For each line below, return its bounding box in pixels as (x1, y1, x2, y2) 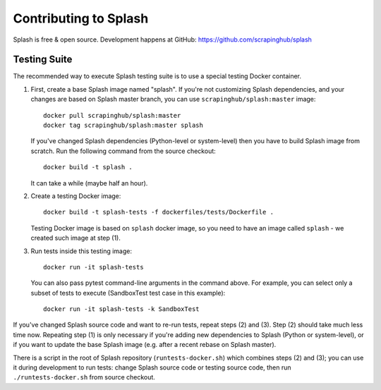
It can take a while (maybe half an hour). (30, 178, 148, 187)
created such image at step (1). (30, 233, 121, 243)
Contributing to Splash (13, 11, 149, 26)
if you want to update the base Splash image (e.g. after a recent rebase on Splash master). (13, 341, 277, 349)
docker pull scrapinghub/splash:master (43, 111, 181, 119)
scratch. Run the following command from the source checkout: (30, 147, 217, 155)
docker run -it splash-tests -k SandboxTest (43, 305, 200, 313)
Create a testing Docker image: (30, 191, 121, 200)
